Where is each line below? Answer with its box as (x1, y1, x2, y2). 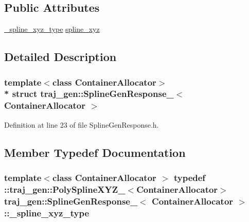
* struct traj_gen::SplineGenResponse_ (4, 87, 174, 100)
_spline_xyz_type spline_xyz (4, 24, 100, 34)
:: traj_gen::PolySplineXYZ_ (4, 183, 126, 195)
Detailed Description (4, 49, 117, 65)
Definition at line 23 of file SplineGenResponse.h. (4, 119, 159, 130)
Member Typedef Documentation (4, 144, 186, 160)
